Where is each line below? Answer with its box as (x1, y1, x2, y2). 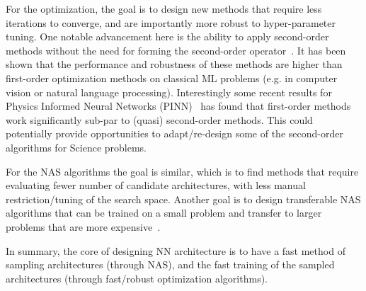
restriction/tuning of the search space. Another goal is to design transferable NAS (6, 191, 361, 206)
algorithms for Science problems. (6, 139, 147, 154)
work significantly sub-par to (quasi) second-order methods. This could (6, 112, 313, 127)
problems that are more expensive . (6, 219, 161, 234)
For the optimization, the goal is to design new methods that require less (6, 1, 322, 16)
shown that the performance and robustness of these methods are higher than (6, 57, 343, 72)
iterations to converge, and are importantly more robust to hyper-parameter (6, 15, 336, 30)
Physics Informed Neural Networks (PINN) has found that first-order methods (6, 98, 351, 113)
